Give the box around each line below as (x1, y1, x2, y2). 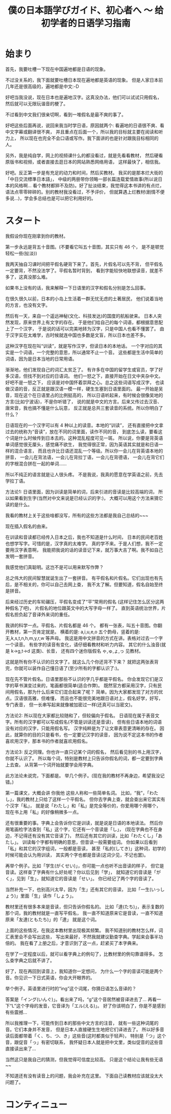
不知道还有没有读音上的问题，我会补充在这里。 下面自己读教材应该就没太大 (5, 1073, 163, 1079)
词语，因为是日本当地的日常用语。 (5, 355, 77, 362)
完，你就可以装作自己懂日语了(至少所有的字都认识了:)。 (5, 665, 122, 671)
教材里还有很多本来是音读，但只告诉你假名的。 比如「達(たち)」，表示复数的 (5, 903, 164, 909)
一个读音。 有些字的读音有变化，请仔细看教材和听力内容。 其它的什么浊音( (5, 641, 162, 648)
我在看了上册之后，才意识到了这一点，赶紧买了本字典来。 (19, 940, 141, 946)
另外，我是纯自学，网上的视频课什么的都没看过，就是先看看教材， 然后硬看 (5, 152, 163, 159)
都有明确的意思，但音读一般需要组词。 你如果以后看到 (44, 839, 158, 845)
